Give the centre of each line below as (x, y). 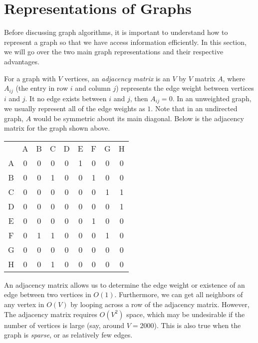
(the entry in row (42, 88)
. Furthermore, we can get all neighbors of (179, 294)
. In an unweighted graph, (212, 98)
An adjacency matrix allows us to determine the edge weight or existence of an (125, 284)
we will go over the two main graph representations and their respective (114, 52)
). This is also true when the (197, 325)
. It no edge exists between (66, 98)
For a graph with (30, 78)
